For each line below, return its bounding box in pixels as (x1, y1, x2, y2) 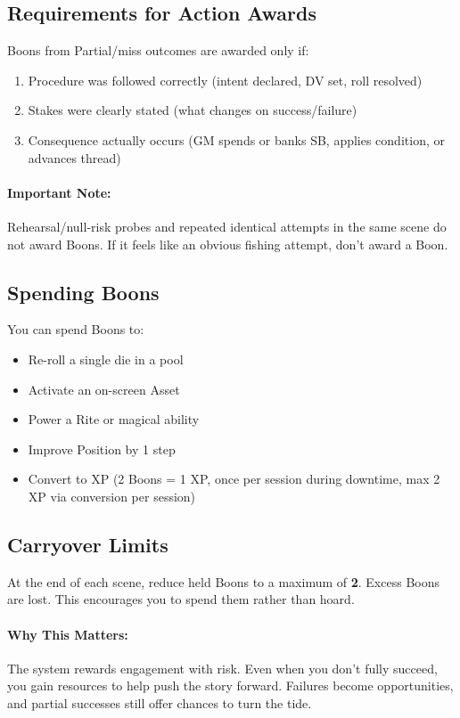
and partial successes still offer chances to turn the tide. (7, 693, 312, 712)
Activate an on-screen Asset (28, 379, 180, 398)
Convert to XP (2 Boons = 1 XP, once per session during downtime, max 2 (28, 469, 440, 488)
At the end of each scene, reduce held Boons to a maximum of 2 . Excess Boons (7, 572, 439, 591)
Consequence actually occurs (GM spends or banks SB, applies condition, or (28, 130, 445, 149)
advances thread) (28, 148, 121, 167)
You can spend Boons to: (7, 320, 144, 339)
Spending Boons (7, 278, 160, 306)
